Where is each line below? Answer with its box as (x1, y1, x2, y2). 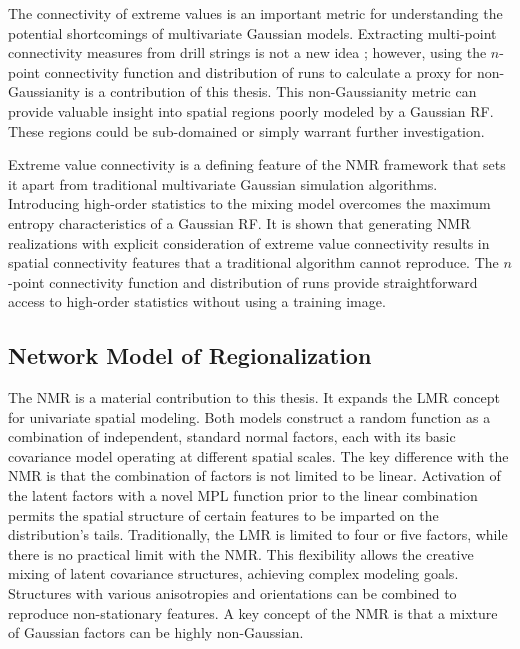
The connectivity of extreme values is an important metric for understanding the (8, 3, 503, 23)
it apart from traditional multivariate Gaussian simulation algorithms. (8, 173, 438, 194)
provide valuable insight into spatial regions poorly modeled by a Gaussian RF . (8, 100, 494, 121)
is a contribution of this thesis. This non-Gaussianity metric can (84, 81, 477, 102)
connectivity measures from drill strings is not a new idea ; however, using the (8, 42, 487, 63)
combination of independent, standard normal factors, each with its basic (8, 426, 456, 447)
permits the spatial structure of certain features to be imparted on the (8, 504, 439, 525)
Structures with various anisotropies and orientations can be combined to (8, 583, 457, 604)
